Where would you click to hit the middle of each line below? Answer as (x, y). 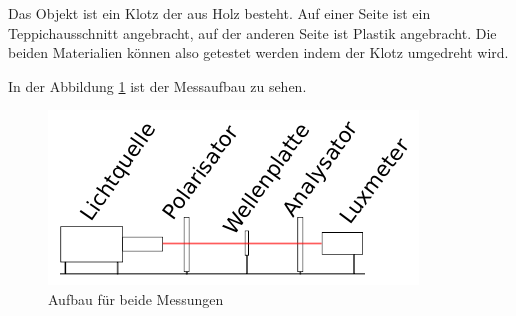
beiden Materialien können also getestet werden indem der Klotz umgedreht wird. (258, 52)
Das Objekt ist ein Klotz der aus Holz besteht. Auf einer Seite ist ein (219, 13)
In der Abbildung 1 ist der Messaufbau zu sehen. (157, 85)
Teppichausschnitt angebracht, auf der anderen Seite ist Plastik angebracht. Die (252, 32)
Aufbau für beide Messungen (136, 298)
